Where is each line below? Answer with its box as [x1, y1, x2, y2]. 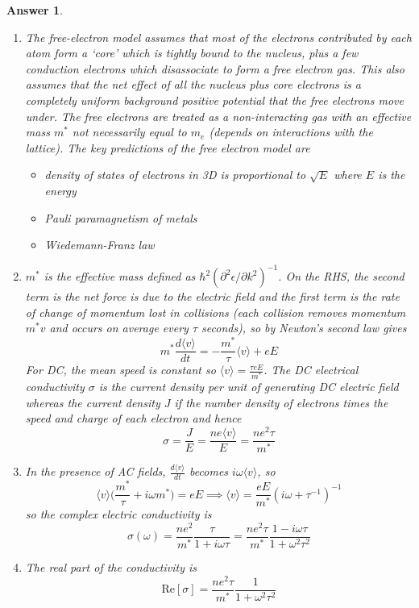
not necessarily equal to [72, 123, 187, 140]
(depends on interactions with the [209, 123, 373, 140]
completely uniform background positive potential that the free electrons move [25, 91, 404, 108]
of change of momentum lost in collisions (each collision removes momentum [25, 303, 406, 320]
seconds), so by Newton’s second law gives [201, 319, 407, 336]
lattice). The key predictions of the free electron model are [25, 139, 310, 156]
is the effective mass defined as [44, 268, 196, 285]
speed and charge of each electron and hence [25, 410, 242, 427]
